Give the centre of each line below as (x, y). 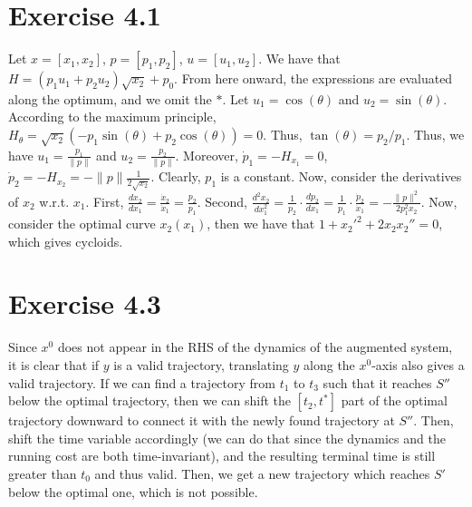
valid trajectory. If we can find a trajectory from (142, 382)
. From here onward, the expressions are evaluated (313, 78)
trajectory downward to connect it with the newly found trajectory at (202, 420)
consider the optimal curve (82, 224)
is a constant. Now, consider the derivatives (341, 176)
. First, (105, 201)
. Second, (222, 201)
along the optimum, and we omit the (110, 98)
